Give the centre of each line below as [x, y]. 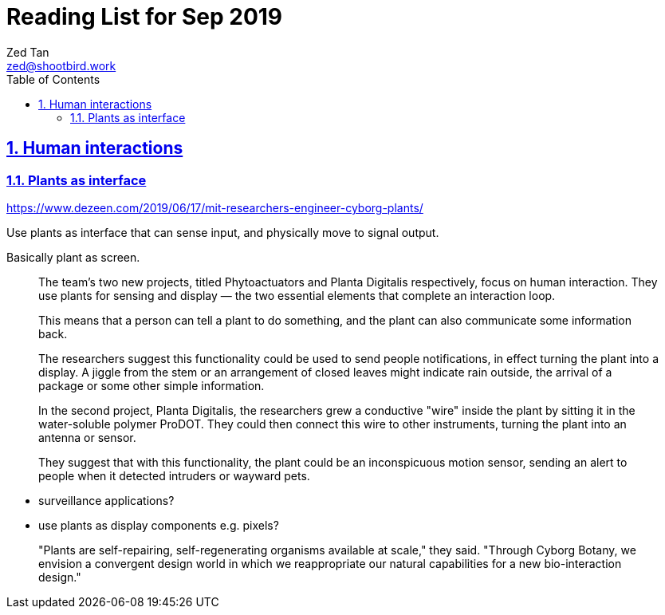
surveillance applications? [106, 500]
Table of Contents [53, 79]
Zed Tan [28, 52]
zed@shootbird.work [61, 65]
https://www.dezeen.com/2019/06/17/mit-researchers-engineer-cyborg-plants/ [215, 207]
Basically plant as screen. [73, 257]
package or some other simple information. [151, 385]
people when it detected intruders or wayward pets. [174, 475]
